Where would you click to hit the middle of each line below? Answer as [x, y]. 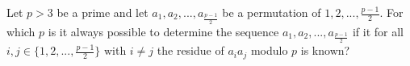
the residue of [190, 50]
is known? [325, 50]
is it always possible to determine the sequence [163, 31]
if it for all [378, 31]
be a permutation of [272, 12]
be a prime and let [102, 12]
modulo [269, 50]
